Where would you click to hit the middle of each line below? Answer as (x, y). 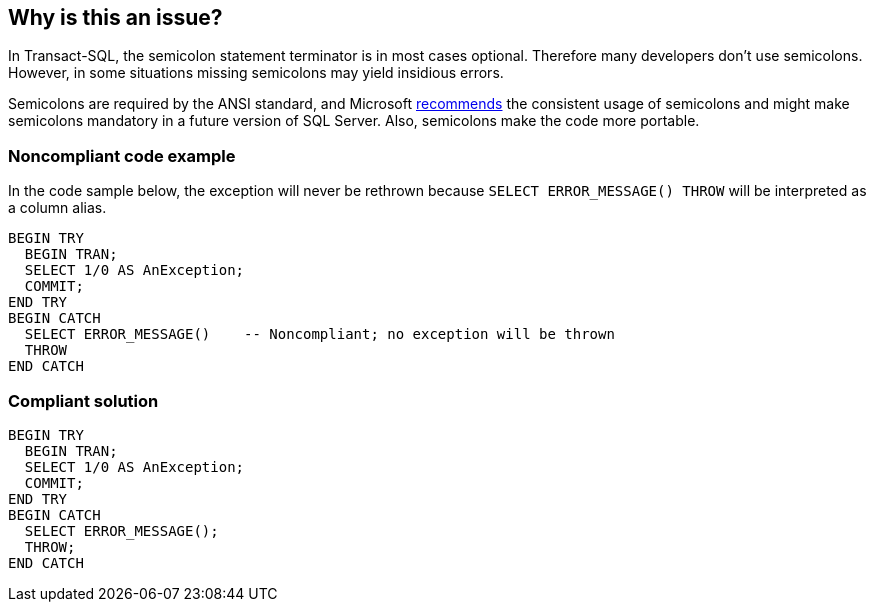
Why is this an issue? (115, 17)
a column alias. (57, 208)
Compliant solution (83, 400)
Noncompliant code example (122, 155)
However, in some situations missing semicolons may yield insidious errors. (256, 73)
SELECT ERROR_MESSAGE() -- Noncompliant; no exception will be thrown (319, 334)
